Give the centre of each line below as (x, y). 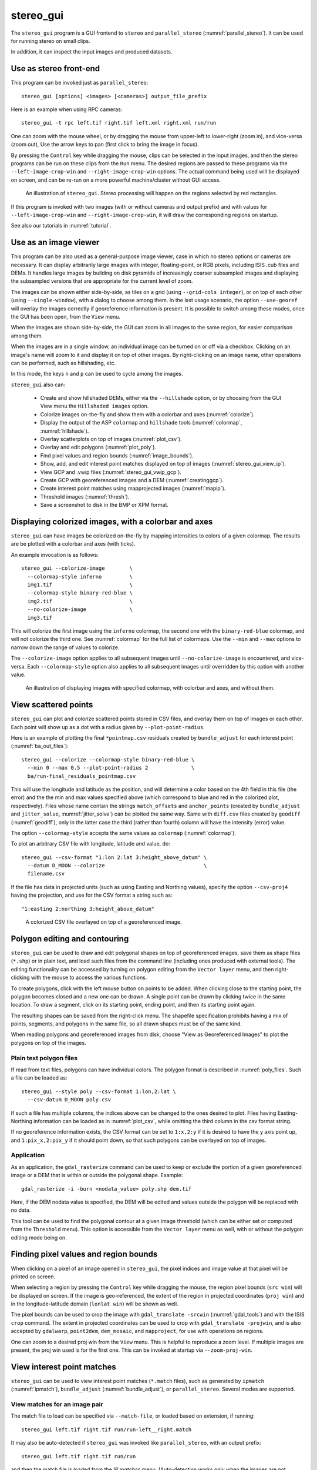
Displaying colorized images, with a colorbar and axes (112, 521)
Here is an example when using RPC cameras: (67, 109)
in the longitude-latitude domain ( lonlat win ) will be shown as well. (95, 1304)
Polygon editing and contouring (70, 939)
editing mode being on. (39, 1237)
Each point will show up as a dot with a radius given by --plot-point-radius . (108, 727)
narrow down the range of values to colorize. (65, 647)
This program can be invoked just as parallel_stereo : (80, 83)
